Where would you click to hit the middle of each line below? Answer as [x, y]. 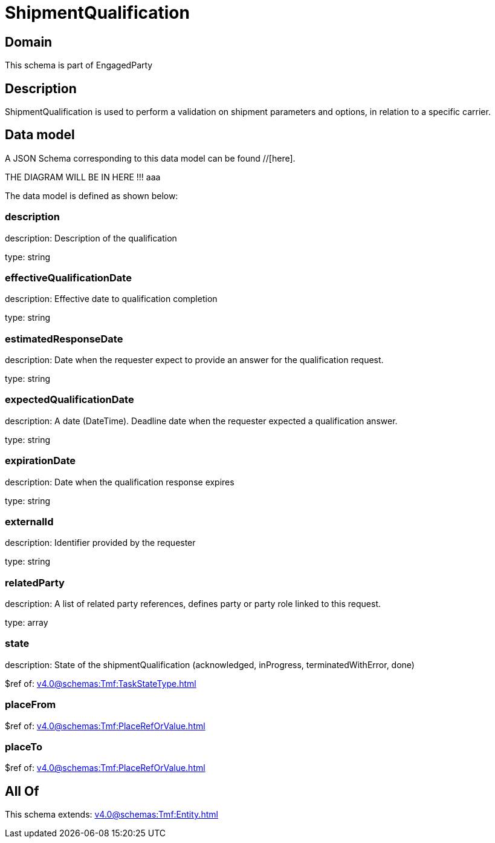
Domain [29, 42]
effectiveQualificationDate [68, 277]
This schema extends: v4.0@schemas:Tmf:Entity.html [112, 815]
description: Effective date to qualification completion [111, 299]
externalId [29, 521]
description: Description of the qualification [91, 238]
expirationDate [40, 461]
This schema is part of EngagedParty [79, 65]
